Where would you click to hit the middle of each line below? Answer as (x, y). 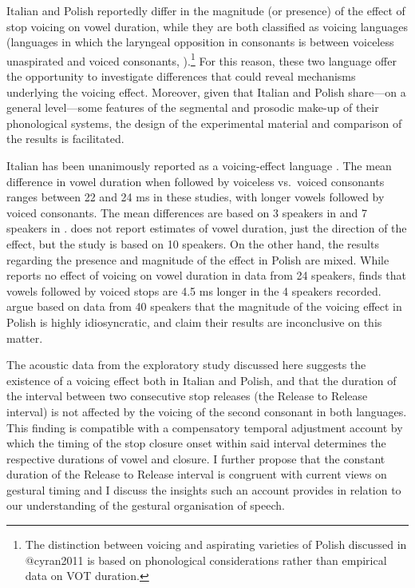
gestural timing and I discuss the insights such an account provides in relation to (204, 489)
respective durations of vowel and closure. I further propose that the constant (196, 458)
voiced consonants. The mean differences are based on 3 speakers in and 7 (187, 212)
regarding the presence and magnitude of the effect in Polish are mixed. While (198, 259)
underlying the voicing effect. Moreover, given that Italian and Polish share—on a (206, 91)
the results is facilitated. (65, 139)
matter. (25, 338)
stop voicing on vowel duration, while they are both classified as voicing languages (207, 26)
